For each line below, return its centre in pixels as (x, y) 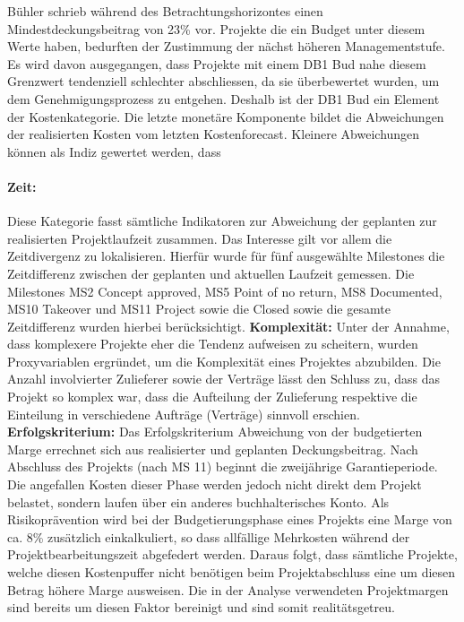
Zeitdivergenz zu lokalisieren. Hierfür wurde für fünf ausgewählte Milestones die (226, 256)
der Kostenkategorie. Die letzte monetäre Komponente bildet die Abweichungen (226, 116)
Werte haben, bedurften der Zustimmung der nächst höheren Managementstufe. (226, 46)
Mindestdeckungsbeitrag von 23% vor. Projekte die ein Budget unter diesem (216, 28)
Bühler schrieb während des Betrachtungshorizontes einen (165, 11)
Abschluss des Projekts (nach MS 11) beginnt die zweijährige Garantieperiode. (223, 466)
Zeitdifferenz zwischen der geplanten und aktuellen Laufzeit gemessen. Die (211, 273)
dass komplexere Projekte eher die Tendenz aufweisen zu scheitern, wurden (213, 344)
